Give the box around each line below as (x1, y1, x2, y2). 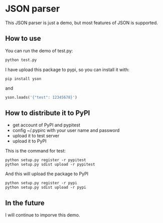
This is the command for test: (5, 148, 66, 154)
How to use (5, 34, 41, 43)
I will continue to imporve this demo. (5, 212, 80, 218)
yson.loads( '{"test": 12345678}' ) (5, 95, 78, 100)
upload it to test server (12, 133, 60, 139)
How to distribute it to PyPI (5, 109, 90, 117)
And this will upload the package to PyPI (5, 171, 89, 177)
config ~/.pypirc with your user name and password (12, 127, 120, 133)
